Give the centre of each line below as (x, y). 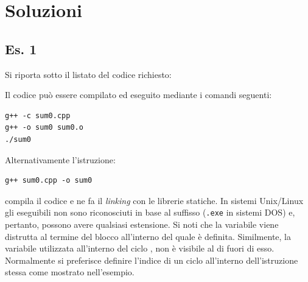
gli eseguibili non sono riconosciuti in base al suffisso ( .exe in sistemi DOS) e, (150, 212)
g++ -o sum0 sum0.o (44, 128)
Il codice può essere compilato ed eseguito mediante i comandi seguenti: (138, 95)
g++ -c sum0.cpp (38, 115)
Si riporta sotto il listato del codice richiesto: (88, 74)
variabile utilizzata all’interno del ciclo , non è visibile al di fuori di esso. (140, 248)
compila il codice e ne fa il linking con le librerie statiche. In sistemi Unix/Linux (154, 200)
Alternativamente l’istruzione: (60, 159)
